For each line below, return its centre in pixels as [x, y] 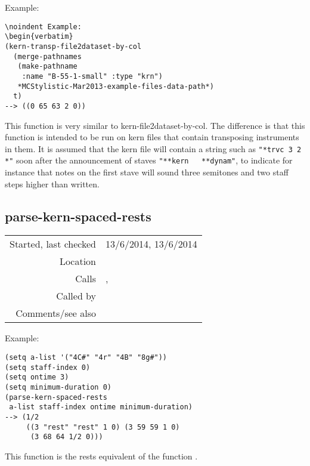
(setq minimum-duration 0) [58, 387]
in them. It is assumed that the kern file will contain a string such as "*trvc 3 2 [153, 148]
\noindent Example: [43, 27]
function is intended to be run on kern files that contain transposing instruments [152, 137]
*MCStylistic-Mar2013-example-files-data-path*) [116, 86]
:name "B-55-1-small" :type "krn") [92, 76]
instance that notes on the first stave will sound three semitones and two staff [147, 172]
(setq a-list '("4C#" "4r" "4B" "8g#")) [86, 357]
